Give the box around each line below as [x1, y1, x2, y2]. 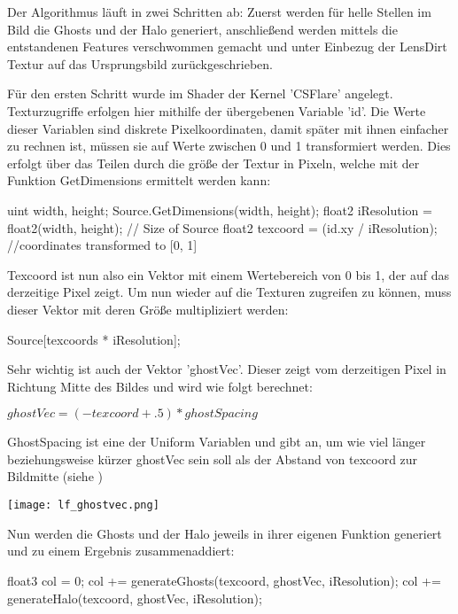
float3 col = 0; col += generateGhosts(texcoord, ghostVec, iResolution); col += [7, 571, 441, 589]
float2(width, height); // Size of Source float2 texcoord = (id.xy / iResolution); [7, 218, 438, 237]
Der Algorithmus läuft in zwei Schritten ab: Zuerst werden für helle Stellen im [7, 3, 431, 20]
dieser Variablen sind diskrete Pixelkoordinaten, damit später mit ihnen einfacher [7, 119, 449, 137]
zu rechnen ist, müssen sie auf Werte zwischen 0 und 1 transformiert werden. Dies [7, 136, 451, 155]
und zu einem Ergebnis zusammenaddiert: [7, 541, 235, 560]
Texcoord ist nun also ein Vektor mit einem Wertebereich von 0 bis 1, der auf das [7, 265, 450, 284]
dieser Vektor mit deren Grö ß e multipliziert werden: [7, 299, 289, 318]
